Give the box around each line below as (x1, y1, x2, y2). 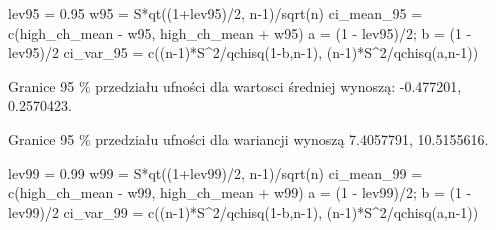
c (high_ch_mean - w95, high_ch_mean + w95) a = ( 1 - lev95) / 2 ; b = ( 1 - (8, 22, 472, 43)
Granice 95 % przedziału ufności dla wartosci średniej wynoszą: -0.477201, (8, 75, 462, 96)
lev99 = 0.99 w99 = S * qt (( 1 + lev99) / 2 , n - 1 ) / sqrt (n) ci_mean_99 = (8, 162, 423, 183)
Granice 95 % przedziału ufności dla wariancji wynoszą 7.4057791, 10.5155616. (8, 128, 489, 149)
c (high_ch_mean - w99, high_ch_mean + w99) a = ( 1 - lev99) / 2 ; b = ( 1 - (8, 182, 472, 203)
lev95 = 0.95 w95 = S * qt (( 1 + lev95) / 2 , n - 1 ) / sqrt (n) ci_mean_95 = (8, 3, 423, 23)
